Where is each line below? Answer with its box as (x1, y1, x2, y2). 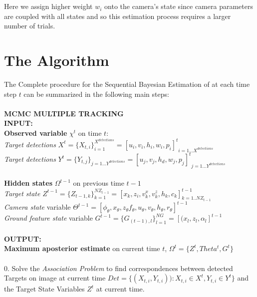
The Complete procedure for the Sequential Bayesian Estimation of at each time (4, 79, 250, 89)
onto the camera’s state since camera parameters (104, 1, 253, 11)
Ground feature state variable (4, 213, 93, 223)
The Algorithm (4, 50, 109, 70)
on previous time (73, 178, 124, 188)
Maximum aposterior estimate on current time (4, 243, 160, 254)
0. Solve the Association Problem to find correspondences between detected (4, 263, 233, 273)
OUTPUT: (4, 233, 41, 244)
